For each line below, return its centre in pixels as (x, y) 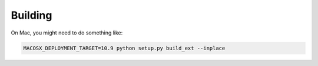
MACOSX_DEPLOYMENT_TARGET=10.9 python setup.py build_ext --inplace (124, 48)
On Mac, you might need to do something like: (67, 33)
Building (32, 15)
